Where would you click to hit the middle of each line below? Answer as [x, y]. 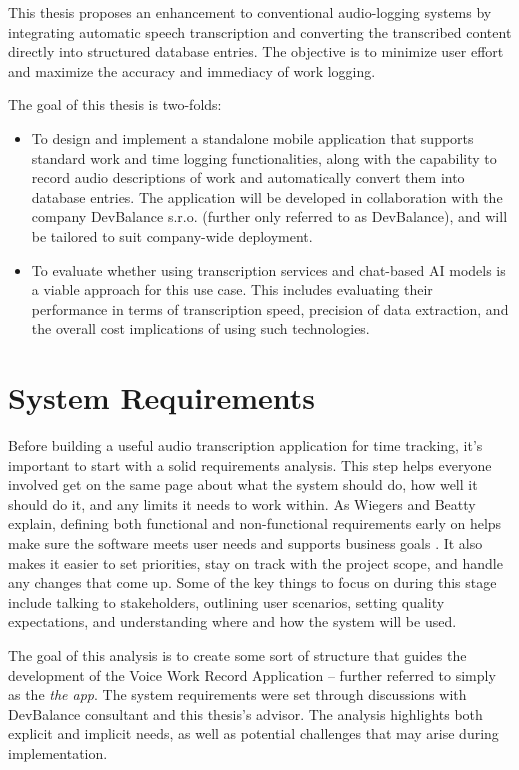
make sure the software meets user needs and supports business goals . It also [245, 543]
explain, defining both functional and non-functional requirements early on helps [255, 523]
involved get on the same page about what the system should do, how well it [243, 484]
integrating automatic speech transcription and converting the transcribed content [260, 31]
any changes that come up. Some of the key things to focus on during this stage [252, 582]
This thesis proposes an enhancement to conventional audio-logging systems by [250, 12]
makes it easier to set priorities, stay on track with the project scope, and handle [255, 562]
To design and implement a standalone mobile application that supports [252, 137]
